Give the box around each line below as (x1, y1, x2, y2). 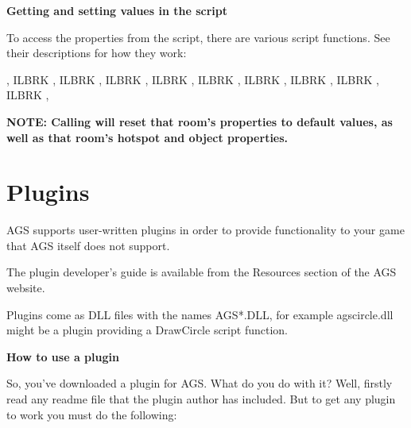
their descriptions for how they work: (6, 44, 187, 61)
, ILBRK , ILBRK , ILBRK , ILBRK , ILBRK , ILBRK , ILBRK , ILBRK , (6, 71, 379, 87)
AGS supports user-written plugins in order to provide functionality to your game (6, 222, 405, 238)
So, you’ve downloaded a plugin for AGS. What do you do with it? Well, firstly (6, 375, 393, 391)
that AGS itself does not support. (6, 237, 170, 253)
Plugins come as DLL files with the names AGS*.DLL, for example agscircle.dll (6, 306, 394, 322)
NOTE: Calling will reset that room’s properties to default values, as (6, 113, 393, 129)
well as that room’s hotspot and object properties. (6, 129, 289, 145)
